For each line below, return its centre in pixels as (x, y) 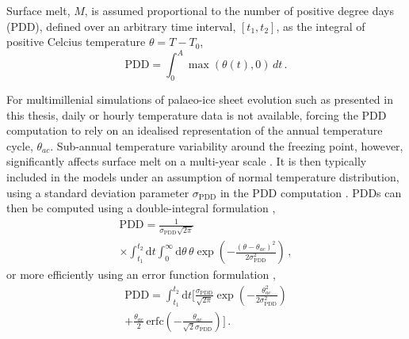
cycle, (20, 145)
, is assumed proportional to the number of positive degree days (239, 10)
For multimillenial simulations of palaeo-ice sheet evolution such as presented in (200, 99)
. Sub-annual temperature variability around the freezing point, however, (227, 145)
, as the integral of (321, 26)
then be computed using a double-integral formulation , (141, 208)
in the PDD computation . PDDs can (311, 192)
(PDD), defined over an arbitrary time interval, (121, 26)
